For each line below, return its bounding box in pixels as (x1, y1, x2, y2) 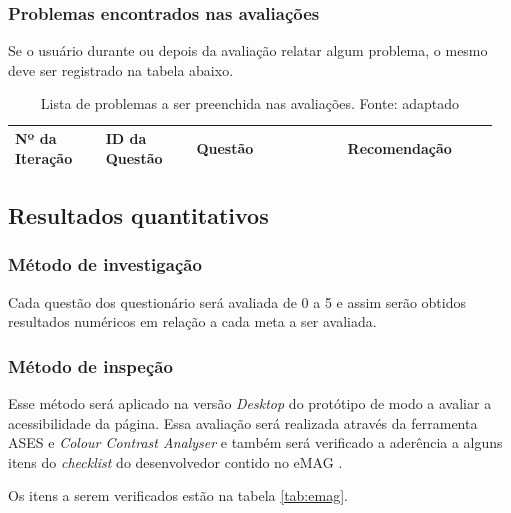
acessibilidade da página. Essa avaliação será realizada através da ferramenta (8, 412, 478, 433)
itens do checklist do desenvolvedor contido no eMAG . (8, 451, 343, 472)
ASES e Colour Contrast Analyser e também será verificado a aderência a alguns (8, 432, 503, 453)
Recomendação (347, 137, 452, 158)
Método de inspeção (8, 353, 173, 378)
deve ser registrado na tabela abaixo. (8, 59, 234, 80)
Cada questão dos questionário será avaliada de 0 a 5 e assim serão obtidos (8, 291, 467, 312)
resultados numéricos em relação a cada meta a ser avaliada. (8, 311, 377, 332)
